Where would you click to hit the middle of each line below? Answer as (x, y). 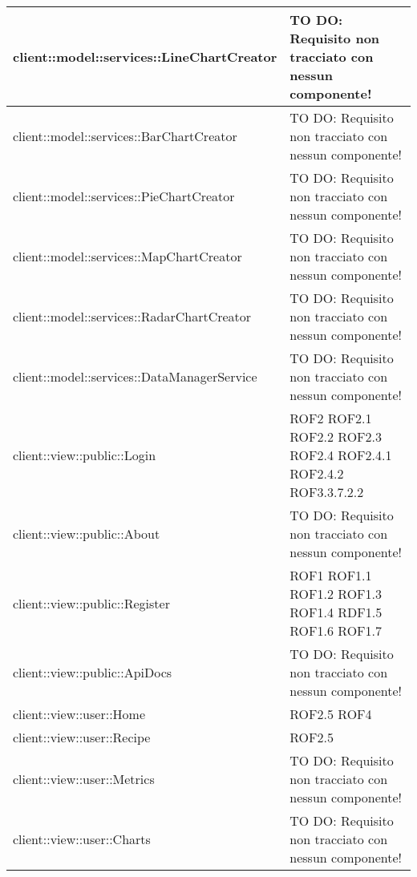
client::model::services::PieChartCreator (124, 196)
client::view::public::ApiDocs (93, 672)
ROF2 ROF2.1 (331, 418)
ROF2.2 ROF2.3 (336, 436)
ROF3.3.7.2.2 (327, 492)
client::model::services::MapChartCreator (128, 256)
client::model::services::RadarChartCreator (132, 316)
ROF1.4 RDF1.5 (336, 612)
